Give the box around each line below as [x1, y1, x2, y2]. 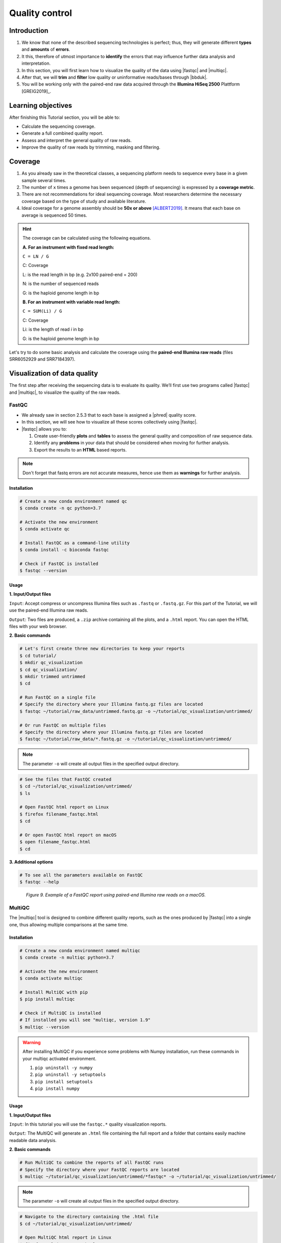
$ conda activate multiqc [19, 976, 83, 981]
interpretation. [21, 60, 51, 67]
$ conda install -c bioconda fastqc [19, 547, 109, 553]
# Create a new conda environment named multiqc [19, 948, 140, 953]
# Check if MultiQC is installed [19, 1010, 101, 1016]
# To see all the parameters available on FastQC [19, 872, 143, 878]
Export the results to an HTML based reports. [34, 446, 127, 452]
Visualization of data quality [9, 369, 98, 378]
